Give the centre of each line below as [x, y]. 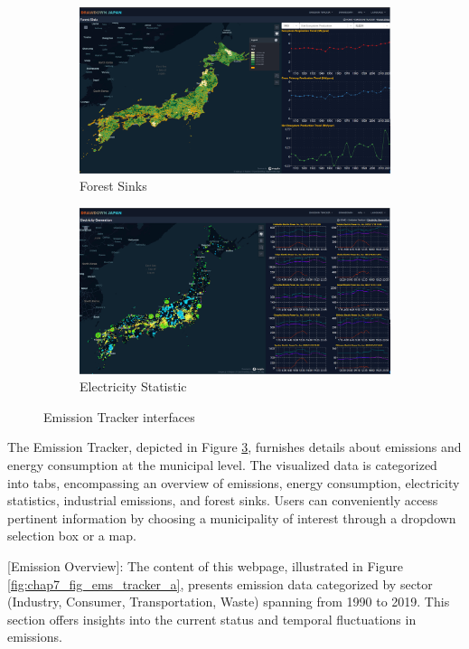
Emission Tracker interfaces [119, 416]
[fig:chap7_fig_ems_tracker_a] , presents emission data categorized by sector [220, 583]
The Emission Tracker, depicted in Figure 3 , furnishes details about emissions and [234, 447]
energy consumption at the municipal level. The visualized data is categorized [222, 465]
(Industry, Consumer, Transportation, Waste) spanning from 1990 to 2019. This [229, 602]
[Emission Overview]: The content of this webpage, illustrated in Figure [205, 566]
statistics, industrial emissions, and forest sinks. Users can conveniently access [223, 500]
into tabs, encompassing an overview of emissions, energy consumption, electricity [234, 482]
